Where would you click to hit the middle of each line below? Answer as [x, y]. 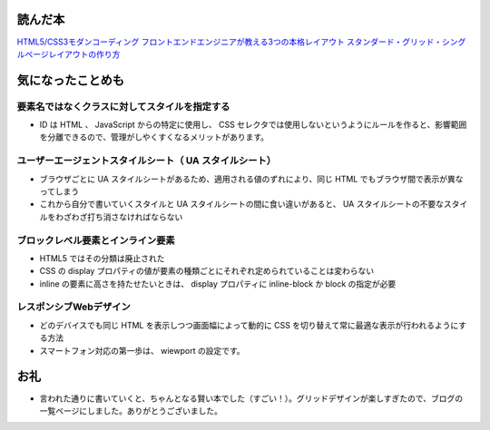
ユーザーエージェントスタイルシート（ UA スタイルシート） [147, 161]
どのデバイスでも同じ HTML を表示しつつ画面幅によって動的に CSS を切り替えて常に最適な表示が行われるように [249, 325]
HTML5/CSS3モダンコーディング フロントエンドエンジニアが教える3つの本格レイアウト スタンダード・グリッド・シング [241, 42]
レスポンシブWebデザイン [73, 307]
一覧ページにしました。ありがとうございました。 [131, 410]
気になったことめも [70, 80]
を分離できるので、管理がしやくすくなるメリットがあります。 [154, 137]
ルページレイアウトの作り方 [69, 54]
